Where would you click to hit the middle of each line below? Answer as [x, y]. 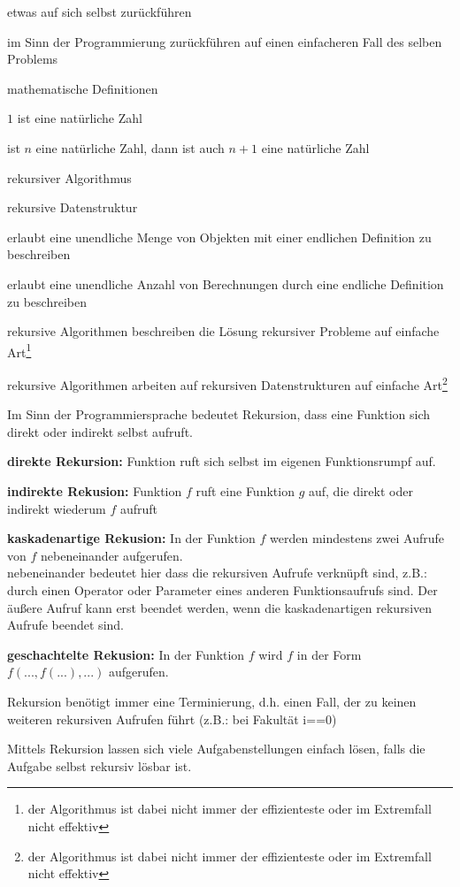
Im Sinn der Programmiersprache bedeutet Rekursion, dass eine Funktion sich [219, 414]
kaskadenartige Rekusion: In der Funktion [131, 538]
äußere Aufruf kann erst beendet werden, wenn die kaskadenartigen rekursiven [220, 607]
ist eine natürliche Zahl [80, 118]
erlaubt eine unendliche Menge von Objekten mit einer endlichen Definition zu [219, 237]
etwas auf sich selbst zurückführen [100, 11]
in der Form [329, 654]
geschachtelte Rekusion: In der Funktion [126, 654]
